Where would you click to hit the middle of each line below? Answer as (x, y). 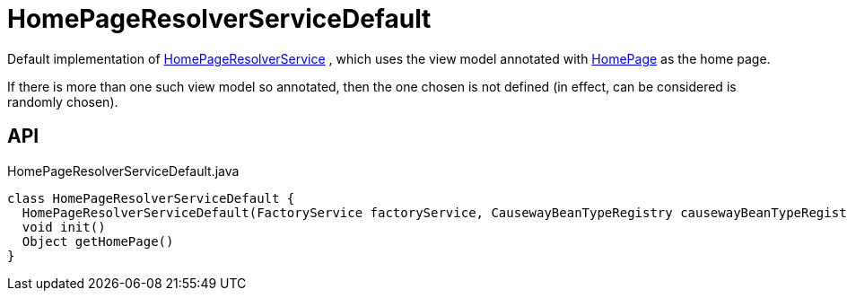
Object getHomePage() (98, 241)
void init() (64, 227)
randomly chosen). (63, 101)
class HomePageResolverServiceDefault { (151, 198)
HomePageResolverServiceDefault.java (123, 171)
